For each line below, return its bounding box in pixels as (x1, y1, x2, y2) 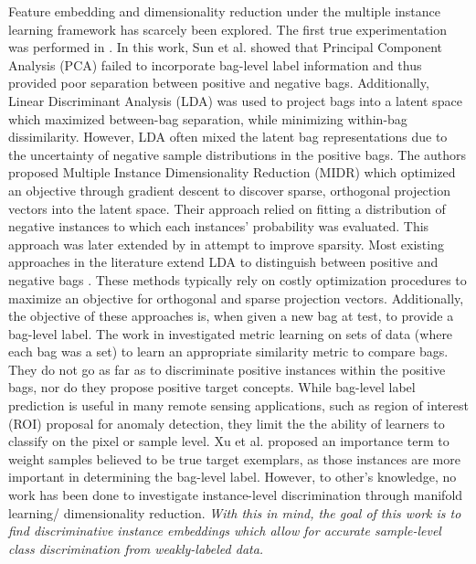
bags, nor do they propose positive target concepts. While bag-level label (8, 378, 416, 397)
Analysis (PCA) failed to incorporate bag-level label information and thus (8, 55, 422, 74)
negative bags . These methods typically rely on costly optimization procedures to (8, 270, 467, 289)
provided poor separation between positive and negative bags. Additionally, (8, 73, 429, 92)
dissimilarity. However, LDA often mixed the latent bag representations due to (8, 127, 448, 146)
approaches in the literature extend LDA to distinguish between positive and (8, 252, 439, 271)
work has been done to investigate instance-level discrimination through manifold (8, 485, 463, 505)
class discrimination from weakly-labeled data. (8, 538, 264, 558)
